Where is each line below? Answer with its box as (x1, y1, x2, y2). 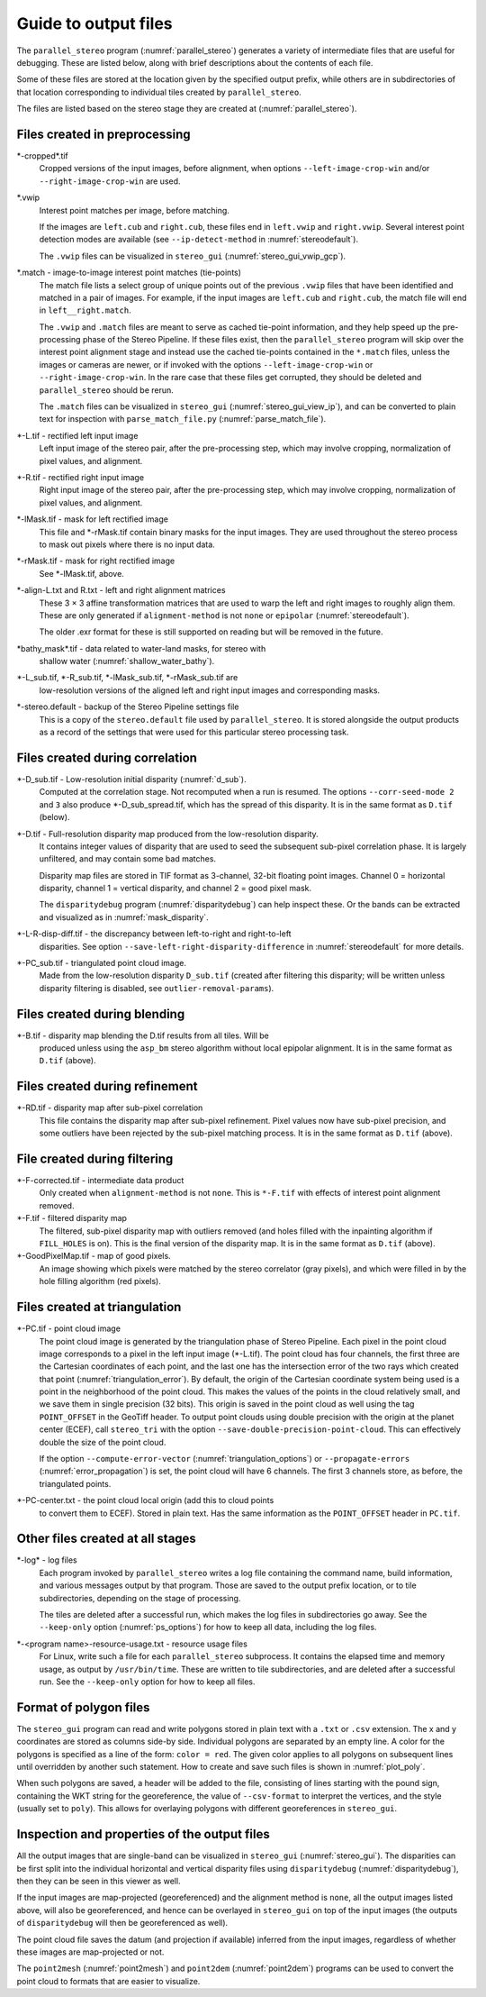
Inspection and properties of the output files (16, 1827, 270, 1842)
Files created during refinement (16, 1079, 198, 1094)
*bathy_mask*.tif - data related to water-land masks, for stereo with (16, 643, 266, 653)
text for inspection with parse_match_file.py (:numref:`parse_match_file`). (39, 414, 327, 424)
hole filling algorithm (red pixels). (39, 1276, 161, 1287)
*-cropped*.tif (16, 150, 69, 161)
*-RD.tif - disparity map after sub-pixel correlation (16, 1102, 203, 1113)
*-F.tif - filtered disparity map (16, 1213, 128, 1224)
